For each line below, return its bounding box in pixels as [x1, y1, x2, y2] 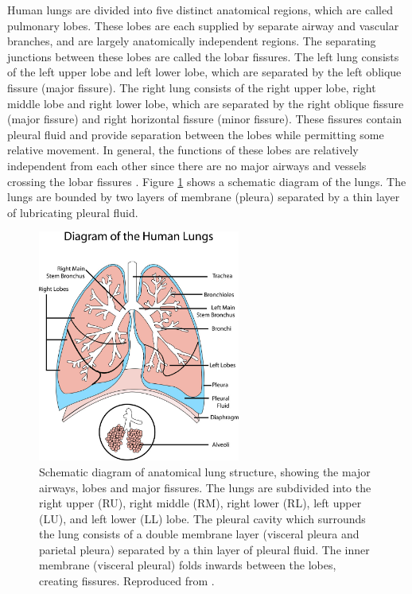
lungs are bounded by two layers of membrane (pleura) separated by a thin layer [7, 188, 400, 205]
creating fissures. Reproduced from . [39, 573, 215, 589]
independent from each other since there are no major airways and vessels [7, 157, 367, 173]
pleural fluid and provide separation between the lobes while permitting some [7, 126, 384, 142]
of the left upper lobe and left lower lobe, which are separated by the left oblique [7, 64, 402, 80]
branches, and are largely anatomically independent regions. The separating [7, 33, 376, 49]
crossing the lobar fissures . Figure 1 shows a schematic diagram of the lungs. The [7, 173, 406, 189]
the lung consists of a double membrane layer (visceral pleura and [39, 526, 360, 542]
